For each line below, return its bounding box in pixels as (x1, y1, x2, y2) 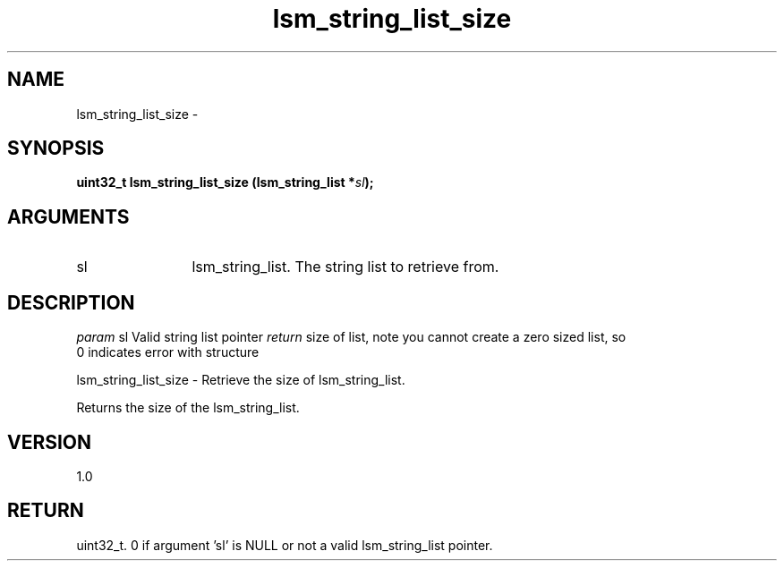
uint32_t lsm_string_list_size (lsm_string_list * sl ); (76, 174, 374, 191)
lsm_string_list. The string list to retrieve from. (192, 258, 499, 276)
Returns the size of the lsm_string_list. (76, 400, 300, 416)
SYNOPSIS (7, 137, 105, 160)
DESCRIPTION (7, 291, 135, 314)
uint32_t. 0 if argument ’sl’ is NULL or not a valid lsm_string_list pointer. (76, 537, 493, 553)
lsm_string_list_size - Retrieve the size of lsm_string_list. (76, 372, 405, 388)
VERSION (7, 430, 92, 454)
